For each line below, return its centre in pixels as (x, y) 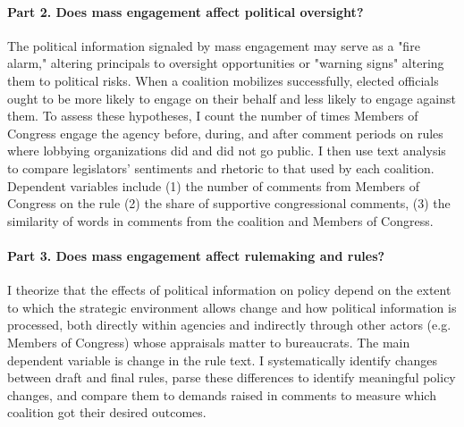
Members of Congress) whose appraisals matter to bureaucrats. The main (209, 342)
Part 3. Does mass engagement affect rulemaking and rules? (196, 255)
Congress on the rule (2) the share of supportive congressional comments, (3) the (229, 203)
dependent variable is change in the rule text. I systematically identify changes (223, 360)
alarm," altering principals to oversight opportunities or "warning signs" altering (226, 63)
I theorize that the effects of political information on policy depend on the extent (229, 290)
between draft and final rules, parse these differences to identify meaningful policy (232, 377)
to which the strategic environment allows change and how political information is (232, 307)
